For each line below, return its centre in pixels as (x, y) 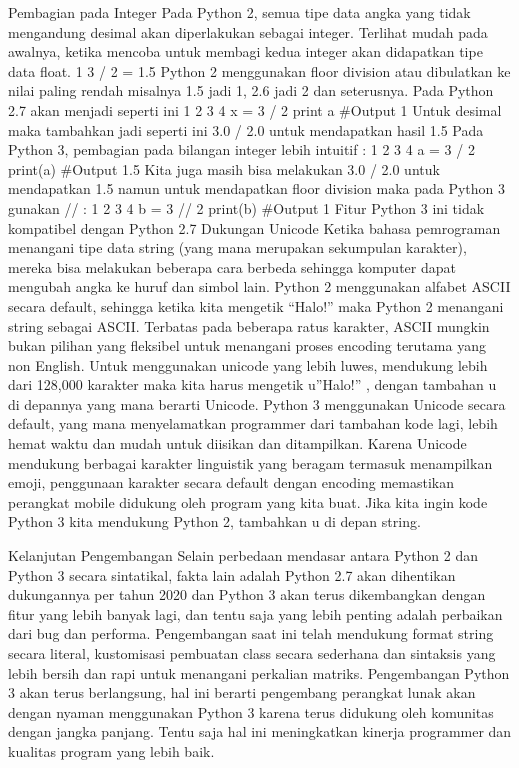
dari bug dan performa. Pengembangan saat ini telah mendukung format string (251, 633)
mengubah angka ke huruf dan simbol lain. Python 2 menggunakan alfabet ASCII (259, 286)
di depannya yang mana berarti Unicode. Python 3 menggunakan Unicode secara (257, 403)
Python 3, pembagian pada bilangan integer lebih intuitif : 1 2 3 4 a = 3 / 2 (241, 149)
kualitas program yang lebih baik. (111, 750)
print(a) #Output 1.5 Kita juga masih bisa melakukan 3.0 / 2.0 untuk (224, 168)
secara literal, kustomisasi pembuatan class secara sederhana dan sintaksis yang (252, 653)
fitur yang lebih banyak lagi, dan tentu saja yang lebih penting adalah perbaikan (255, 613)
